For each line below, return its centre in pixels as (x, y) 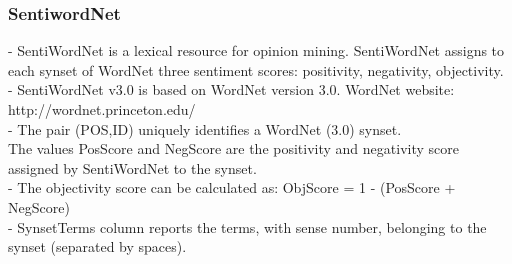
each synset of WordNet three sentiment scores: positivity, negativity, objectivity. (256, 69)
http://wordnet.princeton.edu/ (102, 109)
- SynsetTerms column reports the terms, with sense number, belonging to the (247, 226)
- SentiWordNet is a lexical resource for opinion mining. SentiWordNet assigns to (256, 50)
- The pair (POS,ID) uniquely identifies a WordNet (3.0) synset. (205, 128)
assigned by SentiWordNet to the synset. (132, 167)
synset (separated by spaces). (97, 246)
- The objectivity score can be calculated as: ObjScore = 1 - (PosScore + (232, 187)
